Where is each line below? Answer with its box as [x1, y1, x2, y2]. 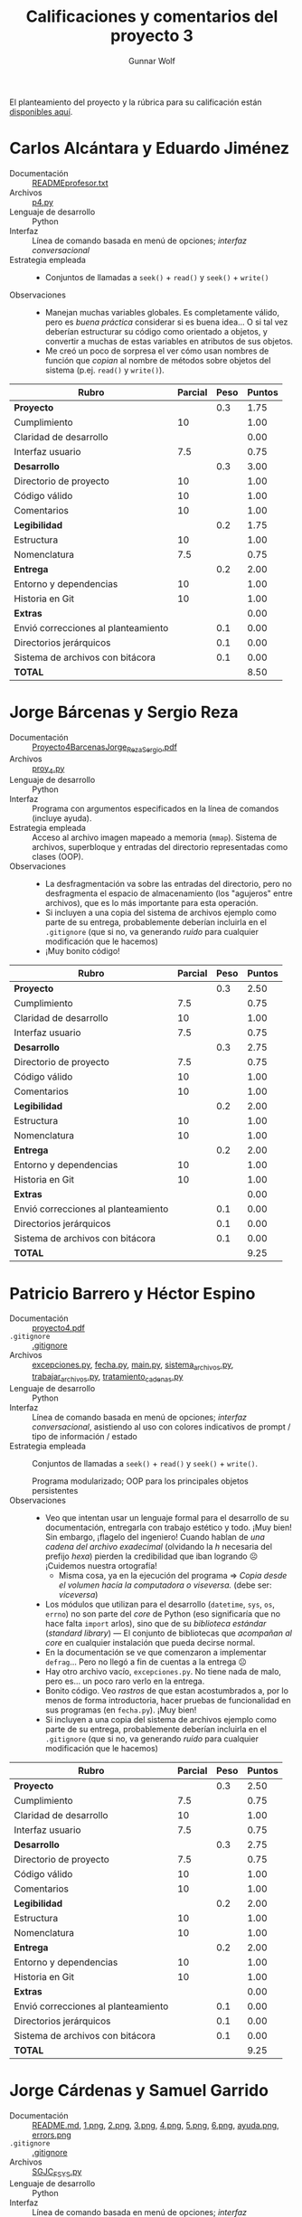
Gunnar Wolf [127, 55, 176, 66]
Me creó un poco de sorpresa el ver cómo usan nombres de [44, 345, 269, 356]
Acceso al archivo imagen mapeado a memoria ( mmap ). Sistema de [32, 832, 278, 843]
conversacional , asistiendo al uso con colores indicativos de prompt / [32, 1421, 291, 1432]
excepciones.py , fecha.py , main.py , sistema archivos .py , [32, 1359, 234, 1373]
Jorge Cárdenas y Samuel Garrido [9, 2080, 269, 2101]
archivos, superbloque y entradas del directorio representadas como [32, 842, 288, 853]
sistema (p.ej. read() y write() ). [44, 364, 165, 375]
